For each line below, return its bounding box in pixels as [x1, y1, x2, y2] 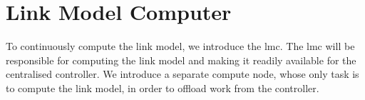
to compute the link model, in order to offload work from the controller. [6, 80, 319, 95]
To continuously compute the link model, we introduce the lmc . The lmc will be [6, 39, 355, 54]
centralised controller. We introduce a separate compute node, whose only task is [6, 66, 359, 81]
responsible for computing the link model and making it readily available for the [6, 52, 356, 67]
